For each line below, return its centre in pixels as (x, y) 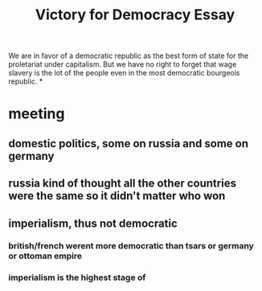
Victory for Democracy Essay (135, 15)
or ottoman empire (45, 256)
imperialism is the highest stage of (77, 277)
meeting (37, 114)
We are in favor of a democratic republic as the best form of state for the (129, 56)
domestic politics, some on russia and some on (129, 143)
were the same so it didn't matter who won (117, 196)
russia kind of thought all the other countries (123, 184)
